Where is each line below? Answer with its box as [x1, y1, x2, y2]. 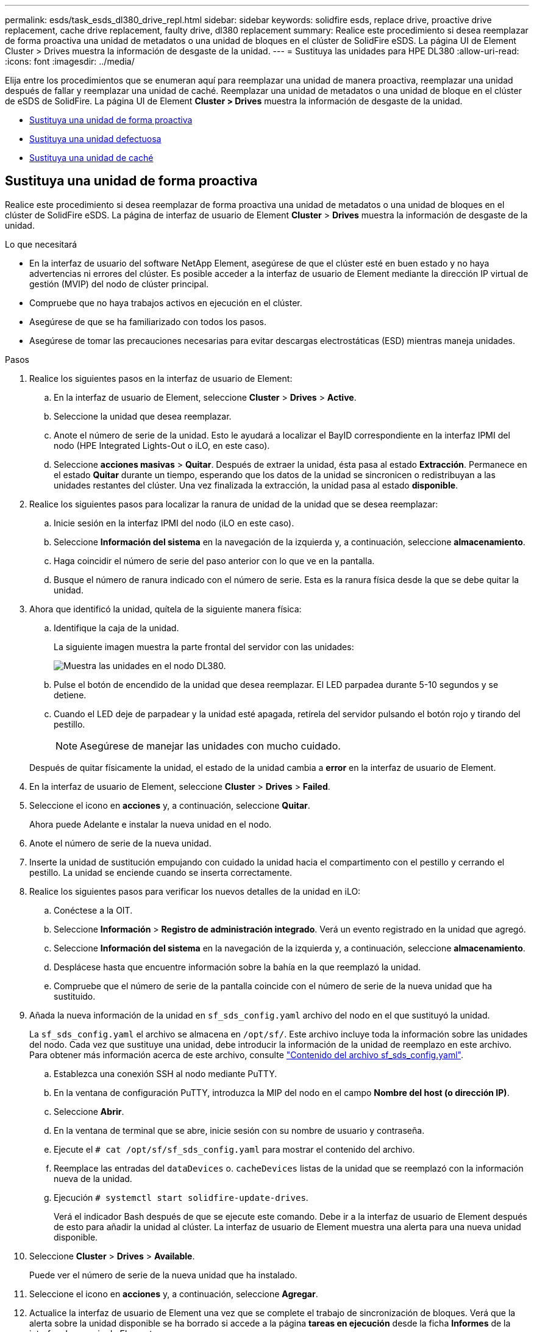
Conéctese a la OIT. [54, 904, 133, 915]
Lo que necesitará [5, 238, 77, 249]
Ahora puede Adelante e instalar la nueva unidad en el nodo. [29, 818, 272, 829]
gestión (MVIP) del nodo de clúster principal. [29, 278, 209, 289]
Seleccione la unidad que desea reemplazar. [54, 410, 232, 421]
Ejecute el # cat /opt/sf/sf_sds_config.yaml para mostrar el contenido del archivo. [54, 1144, 415, 1155]
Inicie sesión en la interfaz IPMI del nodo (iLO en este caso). [54, 517, 294, 528]
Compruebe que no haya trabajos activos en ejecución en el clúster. [29, 297, 302, 308]
